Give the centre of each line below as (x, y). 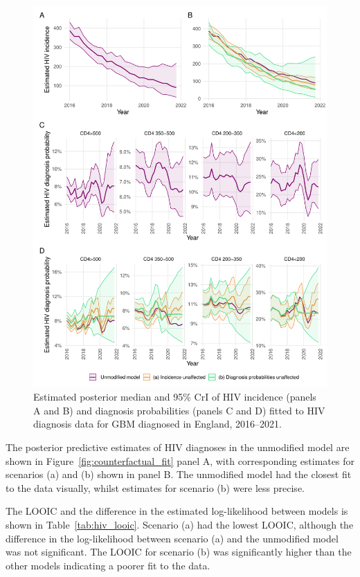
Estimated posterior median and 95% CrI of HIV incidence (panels (175, 397)
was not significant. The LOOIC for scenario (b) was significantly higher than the (179, 552)
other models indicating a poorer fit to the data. (108, 565)
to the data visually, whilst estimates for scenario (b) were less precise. (155, 487)
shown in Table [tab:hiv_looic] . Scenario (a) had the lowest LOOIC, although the (180, 525)
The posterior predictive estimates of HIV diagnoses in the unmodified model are (178, 447)
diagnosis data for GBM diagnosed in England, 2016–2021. (157, 424)
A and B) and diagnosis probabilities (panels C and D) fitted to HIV (179, 410)
